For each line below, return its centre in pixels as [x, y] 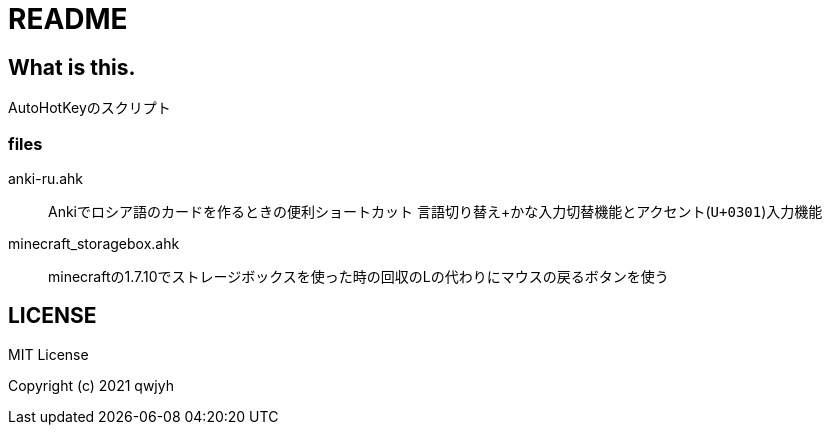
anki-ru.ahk [46, 178]
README [68, 19]
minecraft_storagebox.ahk [94, 243]
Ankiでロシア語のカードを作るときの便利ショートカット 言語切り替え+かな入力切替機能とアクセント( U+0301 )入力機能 [435, 211]
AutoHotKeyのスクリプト [89, 108]
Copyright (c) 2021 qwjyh [91, 385]
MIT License [48, 354]
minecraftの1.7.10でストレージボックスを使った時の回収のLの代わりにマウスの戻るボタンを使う [358, 276]
